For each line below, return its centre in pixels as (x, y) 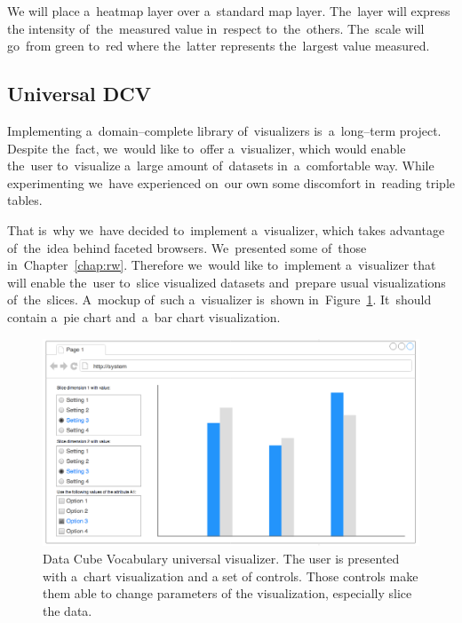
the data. (68, 610)
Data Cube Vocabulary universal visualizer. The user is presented (221, 559)
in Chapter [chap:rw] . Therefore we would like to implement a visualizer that (222, 265)
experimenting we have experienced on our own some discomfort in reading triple (231, 182)
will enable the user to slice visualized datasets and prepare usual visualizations (227, 282)
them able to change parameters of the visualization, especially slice (227, 593)
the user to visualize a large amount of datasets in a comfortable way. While (221, 166)
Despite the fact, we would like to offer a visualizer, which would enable (207, 148)
